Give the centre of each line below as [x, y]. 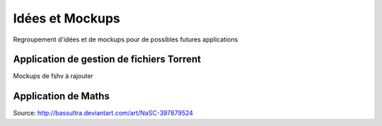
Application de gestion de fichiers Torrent [107, 59]
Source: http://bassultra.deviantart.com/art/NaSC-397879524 [103, 113]
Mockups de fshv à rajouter [53, 76]
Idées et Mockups [66, 18]
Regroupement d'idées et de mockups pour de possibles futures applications [126, 39]
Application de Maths [61, 96]
